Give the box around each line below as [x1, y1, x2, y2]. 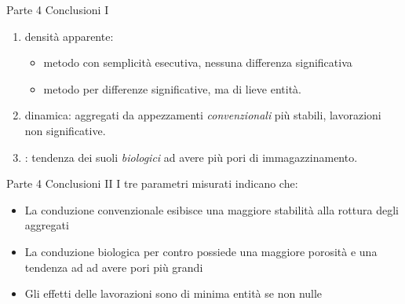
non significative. [24, 122, 106, 138]
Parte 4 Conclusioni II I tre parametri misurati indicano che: [6, 175, 298, 192]
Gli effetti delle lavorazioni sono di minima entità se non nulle [24, 285, 323, 302]
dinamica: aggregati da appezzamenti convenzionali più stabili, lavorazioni [24, 107, 381, 123]
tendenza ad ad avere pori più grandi [24, 258, 203, 275]
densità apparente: [24, 27, 114, 44]
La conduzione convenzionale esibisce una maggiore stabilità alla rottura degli [24, 201, 399, 218]
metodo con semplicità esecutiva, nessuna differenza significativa [43, 54, 352, 71]
